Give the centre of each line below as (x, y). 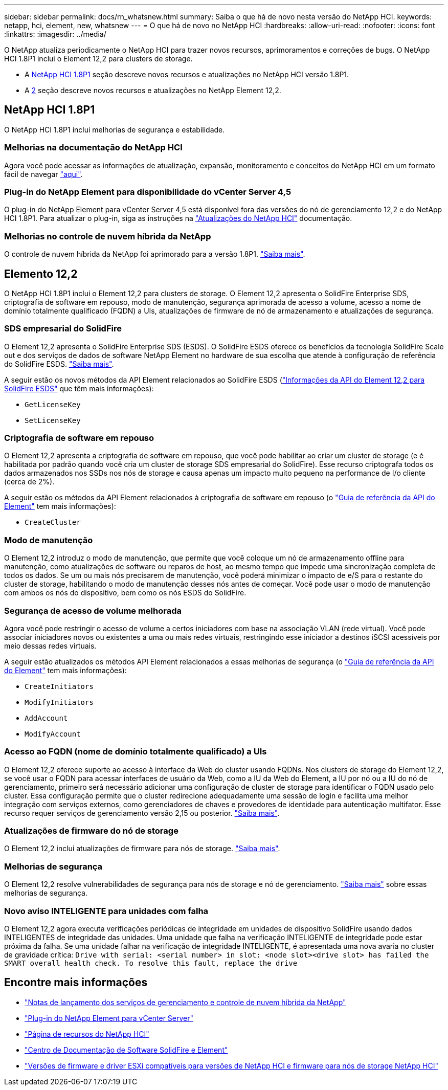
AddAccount (46, 718)
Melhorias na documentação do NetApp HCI (93, 148)
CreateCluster (53, 522)
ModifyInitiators (59, 702)
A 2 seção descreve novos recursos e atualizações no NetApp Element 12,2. (153, 90)
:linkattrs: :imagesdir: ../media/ (55, 34)
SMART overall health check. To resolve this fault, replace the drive (151, 963)
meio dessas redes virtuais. (50, 646)
